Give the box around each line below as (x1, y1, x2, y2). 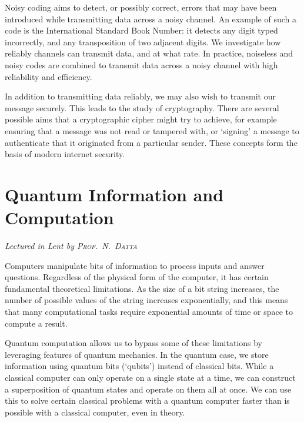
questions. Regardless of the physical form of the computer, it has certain (5, 271, 269, 283)
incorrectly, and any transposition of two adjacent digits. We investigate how (5, 35, 281, 48)
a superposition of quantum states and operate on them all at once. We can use (5, 383, 292, 395)
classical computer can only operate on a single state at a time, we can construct (5, 371, 296, 383)
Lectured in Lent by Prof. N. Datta (5, 240, 138, 252)
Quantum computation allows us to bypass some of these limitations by (5, 337, 263, 349)
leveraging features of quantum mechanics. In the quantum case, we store (5, 348, 269, 360)
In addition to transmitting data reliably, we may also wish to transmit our (5, 90, 276, 102)
